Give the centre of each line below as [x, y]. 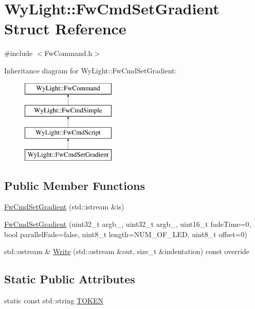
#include [19, 53]
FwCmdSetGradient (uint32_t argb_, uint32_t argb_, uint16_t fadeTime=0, [128, 224]
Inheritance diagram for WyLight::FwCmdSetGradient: [90, 70]
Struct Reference [65, 28]
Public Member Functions [75, 185]
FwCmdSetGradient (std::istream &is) [64, 207]
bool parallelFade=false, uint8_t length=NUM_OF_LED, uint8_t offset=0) [126, 234]
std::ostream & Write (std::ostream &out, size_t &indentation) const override [127, 251]
